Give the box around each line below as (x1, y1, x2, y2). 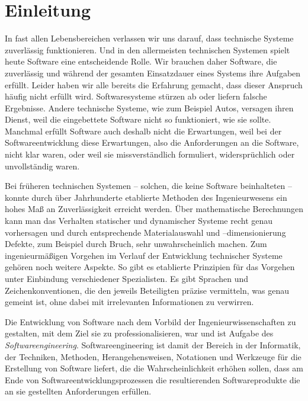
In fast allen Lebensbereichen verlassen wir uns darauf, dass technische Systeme (5, 32, 294, 44)
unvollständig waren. (5, 159, 80, 172)
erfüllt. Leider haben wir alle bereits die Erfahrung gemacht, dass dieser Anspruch (5, 78, 303, 91)
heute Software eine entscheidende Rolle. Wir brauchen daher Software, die (5, 55, 277, 68)
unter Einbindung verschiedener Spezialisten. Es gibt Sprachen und (5, 272, 249, 284)
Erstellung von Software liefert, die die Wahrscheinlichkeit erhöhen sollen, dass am (5, 362, 304, 374)
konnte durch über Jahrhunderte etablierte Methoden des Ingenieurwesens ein (5, 191, 287, 203)
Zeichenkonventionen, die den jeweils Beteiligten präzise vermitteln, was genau (5, 284, 289, 296)
